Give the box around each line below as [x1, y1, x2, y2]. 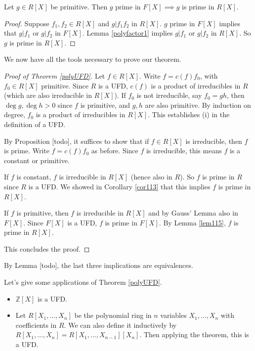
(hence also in [130, 172, 172, 182]
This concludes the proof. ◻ [4, 243, 90, 254]
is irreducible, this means [146, 145, 222, 156]
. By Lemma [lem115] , [159, 217, 226, 227]
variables [160, 310, 187, 320]
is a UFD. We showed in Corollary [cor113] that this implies [28, 181, 211, 191]
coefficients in [15, 319, 57, 330]
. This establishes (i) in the [148, 109, 230, 120]
